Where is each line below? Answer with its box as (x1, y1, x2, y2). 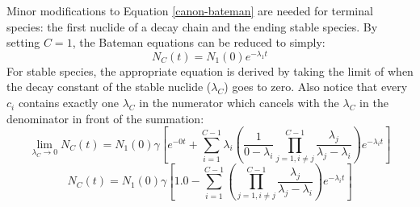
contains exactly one (18, 94, 120, 111)
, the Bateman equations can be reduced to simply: (72, 34, 325, 51)
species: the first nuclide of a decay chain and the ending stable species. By (6, 18, 378, 35)
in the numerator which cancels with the (139, 94, 339, 111)
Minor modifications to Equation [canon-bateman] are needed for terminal (6, 2, 373, 19)
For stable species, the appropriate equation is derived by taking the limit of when (6, 62, 414, 79)
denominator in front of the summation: (6, 110, 204, 126)
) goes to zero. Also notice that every (224, 78, 408, 95)
